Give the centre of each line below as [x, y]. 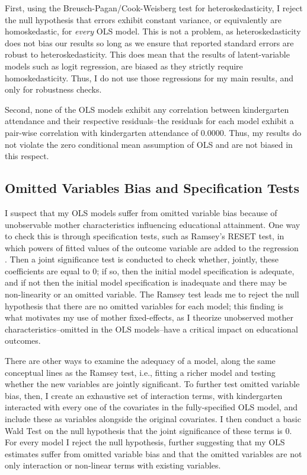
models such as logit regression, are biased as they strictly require [124, 66]
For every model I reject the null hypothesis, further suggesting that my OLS [145, 442]
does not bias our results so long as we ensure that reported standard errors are [149, 42]
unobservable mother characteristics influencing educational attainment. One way [153, 224]
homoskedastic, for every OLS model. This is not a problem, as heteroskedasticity [153, 31]
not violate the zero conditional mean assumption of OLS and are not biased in [149, 144]
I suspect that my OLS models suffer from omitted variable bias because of [141, 212]
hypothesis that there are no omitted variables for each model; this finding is [144, 305]
